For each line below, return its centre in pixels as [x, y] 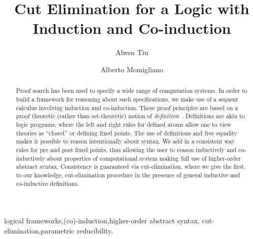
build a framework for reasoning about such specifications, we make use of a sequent [127, 99]
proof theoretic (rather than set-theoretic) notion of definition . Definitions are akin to [130, 116]
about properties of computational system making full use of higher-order [144, 158]
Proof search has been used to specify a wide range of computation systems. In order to [132, 91]
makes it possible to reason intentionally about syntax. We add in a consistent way [125, 141]
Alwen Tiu [132, 52]
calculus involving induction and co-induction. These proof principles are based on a [127, 107]
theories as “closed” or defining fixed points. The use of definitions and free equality [126, 133]
